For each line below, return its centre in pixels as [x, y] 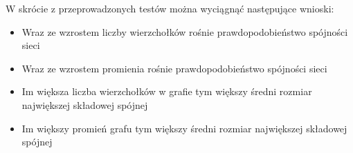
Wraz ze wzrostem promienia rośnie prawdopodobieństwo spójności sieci [174, 68]
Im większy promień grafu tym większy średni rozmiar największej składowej [184, 128]
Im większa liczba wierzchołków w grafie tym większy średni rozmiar [167, 91]
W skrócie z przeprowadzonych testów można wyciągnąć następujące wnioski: [170, 8]
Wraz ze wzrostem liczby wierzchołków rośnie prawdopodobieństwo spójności [185, 31]
